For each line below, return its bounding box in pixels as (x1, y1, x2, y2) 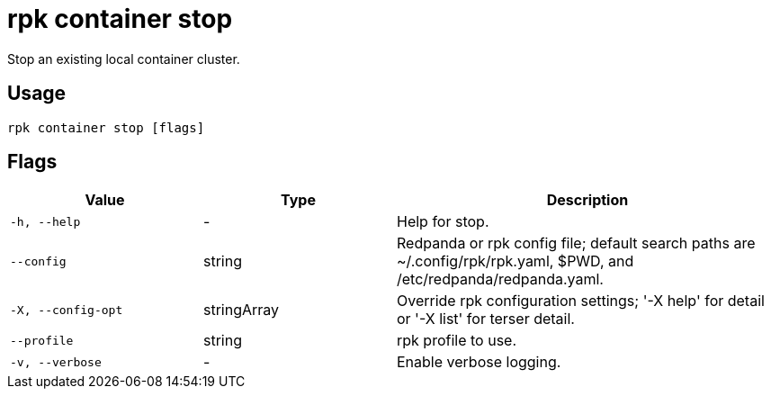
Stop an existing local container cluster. (7, 50, 240, 67)
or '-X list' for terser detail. (397, 310, 575, 328)
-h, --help (10, 214, 81, 229)
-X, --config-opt (10, 302, 123, 317)
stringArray (203, 301, 280, 319)
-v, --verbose (10, 355, 102, 369)
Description (546, 191, 629, 210)
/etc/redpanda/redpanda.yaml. (397, 270, 604, 289)
